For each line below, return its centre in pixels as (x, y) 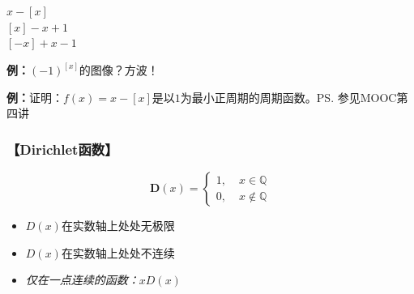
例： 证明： (35, 97)
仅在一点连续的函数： (82, 280)
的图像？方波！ (119, 70)
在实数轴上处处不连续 (118, 252)
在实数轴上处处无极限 (118, 226)
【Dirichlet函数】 (62, 149)
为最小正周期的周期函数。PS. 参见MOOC (288, 97)
